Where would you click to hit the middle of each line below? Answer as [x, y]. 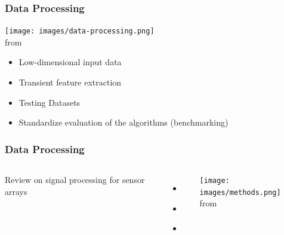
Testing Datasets [50, 102]
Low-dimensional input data [70, 62]
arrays [16, 191]
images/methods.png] [240, 192]
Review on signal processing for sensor [75, 180]
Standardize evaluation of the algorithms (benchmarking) [124, 122]
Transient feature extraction [70, 82]
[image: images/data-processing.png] [80, 31]
